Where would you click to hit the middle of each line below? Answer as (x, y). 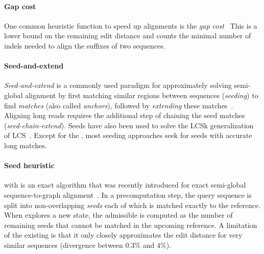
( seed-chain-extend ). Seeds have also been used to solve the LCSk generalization (129, 125)
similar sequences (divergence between (64, 245)
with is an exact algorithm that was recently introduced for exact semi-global (125, 185)
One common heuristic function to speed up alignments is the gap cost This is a (131, 25)
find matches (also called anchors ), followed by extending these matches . (119, 105)
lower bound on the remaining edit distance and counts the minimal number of (128, 36)
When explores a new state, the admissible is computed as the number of (118, 215)
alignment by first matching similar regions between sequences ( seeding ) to (142, 95)
